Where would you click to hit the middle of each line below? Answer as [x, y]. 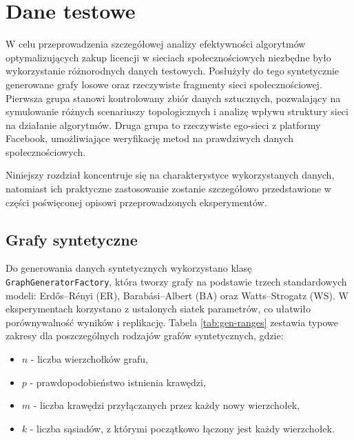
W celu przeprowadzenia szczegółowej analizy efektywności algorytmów [156, 44]
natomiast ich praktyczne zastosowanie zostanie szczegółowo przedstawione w [168, 189]
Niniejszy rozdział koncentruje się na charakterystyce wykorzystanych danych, [170, 175]
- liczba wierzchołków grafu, [89, 359]
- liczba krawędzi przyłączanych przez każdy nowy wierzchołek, [167, 405]
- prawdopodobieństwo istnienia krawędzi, [118, 382]
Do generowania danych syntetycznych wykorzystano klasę [129, 268]
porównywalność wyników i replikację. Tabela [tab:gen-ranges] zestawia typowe [172, 322]
